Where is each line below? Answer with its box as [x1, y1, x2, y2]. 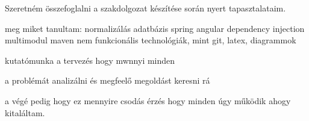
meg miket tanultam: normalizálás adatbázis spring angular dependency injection [5, 22, 305, 34]
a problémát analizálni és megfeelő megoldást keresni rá [5, 74, 210, 87]
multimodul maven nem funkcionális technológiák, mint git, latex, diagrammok [5, 34, 296, 46]
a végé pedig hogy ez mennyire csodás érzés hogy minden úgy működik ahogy [5, 94, 291, 107]
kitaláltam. [5, 106, 45, 119]
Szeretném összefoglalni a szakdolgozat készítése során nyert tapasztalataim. [5, 2, 286, 14]
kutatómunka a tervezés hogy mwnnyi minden [5, 54, 175, 66]
